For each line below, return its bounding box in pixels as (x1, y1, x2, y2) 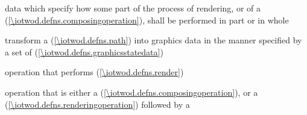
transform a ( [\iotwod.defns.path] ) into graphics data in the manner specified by (5, 34, 302, 46)
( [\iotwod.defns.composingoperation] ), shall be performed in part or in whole (5, 13, 289, 26)
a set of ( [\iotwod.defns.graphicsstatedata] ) (5, 45, 163, 58)
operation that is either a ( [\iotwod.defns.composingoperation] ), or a (5, 85, 258, 98)
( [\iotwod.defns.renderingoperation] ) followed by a (5, 98, 190, 110)
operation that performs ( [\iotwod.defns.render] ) (5, 66, 184, 78)
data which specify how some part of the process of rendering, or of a (5, 2, 261, 14)
